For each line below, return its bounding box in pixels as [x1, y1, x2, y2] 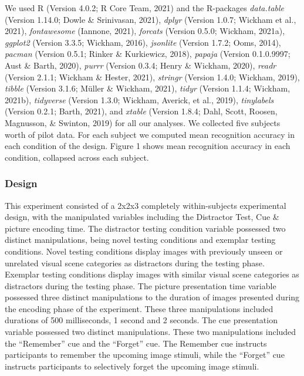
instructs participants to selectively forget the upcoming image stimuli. [5, 360, 259, 372]
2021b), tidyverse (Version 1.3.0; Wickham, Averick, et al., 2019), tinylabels [5, 93, 274, 106]
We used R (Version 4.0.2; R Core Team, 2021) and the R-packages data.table [5, 2, 285, 13]
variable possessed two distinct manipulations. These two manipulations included [5, 326, 296, 338]
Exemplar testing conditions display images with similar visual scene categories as [5, 268, 299, 280]
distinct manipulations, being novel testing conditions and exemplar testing [5, 233, 276, 246]
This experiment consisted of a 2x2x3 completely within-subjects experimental [5, 199, 286, 211]
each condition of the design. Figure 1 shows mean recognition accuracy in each [5, 140, 291, 152]
